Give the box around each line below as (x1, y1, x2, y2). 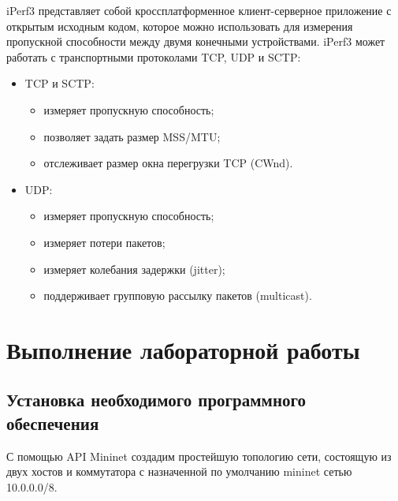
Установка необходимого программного (6, 387, 307, 412)
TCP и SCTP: (24, 75, 95, 92)
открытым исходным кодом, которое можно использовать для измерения (6, 17, 353, 34)
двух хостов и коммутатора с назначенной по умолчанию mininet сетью (6, 463, 352, 480)
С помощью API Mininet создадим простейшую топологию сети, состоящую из (6, 447, 392, 464)
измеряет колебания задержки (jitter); (43, 260, 225, 277)
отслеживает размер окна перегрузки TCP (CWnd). (43, 155, 293, 171)
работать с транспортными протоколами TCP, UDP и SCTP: (6, 48, 301, 65)
